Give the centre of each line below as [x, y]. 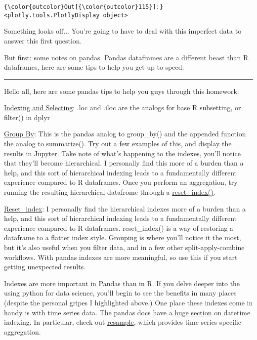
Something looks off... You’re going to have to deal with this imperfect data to [123, 31]
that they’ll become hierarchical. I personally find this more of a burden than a [124, 163]
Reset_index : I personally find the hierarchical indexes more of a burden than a [125, 208]
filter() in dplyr [27, 117]
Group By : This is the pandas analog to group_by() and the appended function [125, 134]
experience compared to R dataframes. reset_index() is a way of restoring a [119, 228]
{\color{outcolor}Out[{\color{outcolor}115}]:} [84, 7]
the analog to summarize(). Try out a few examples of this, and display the [118, 144]
